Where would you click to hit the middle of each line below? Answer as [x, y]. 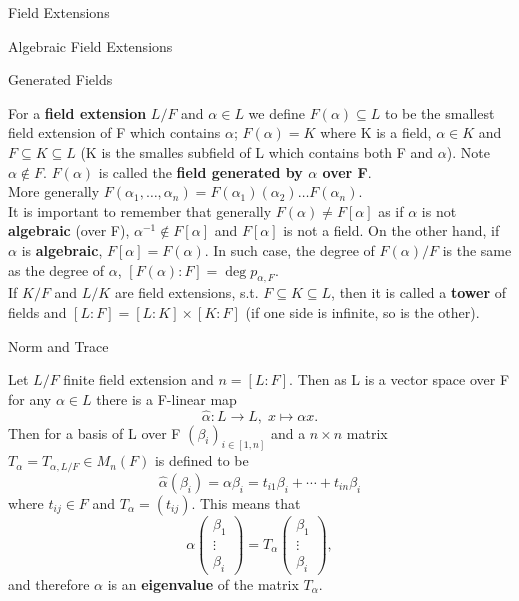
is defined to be [201, 460]
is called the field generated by [200, 171]
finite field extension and [138, 379]
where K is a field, [376, 132]
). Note [468, 151]
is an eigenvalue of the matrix [203, 583]
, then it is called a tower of [418, 292]
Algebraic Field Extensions [90, 45]
